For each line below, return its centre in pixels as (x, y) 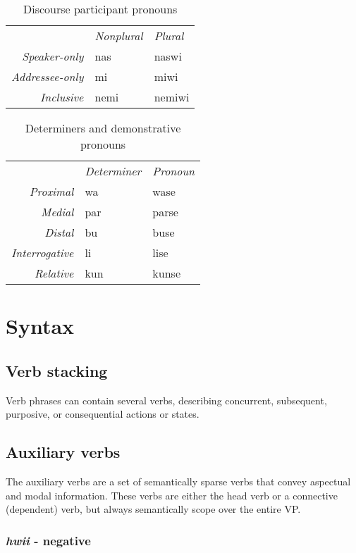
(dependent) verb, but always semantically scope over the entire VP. (153, 509)
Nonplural (119, 36)
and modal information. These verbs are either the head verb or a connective (172, 495)
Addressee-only (48, 76)
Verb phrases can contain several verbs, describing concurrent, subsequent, (166, 400)
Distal (59, 232)
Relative (54, 273)
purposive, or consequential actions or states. (103, 414)
